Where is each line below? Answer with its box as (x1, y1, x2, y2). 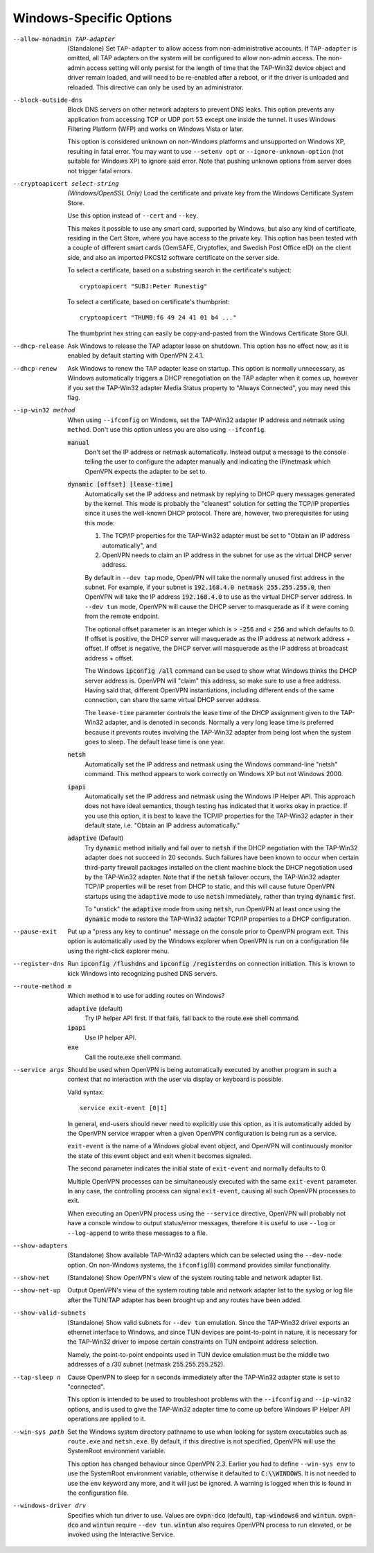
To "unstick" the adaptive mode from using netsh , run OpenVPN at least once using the (84, 905, 341, 913)
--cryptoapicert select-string (12, 180, 119, 188)
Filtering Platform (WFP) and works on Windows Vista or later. (67, 125, 244, 133)
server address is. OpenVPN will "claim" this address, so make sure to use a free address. (84, 676, 341, 685)
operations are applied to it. (67, 1414, 146, 1423)
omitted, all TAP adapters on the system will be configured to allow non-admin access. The (67, 54, 327, 62)
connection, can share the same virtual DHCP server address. (84, 696, 261, 704)
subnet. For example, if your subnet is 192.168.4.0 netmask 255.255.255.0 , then (84, 583, 331, 592)
